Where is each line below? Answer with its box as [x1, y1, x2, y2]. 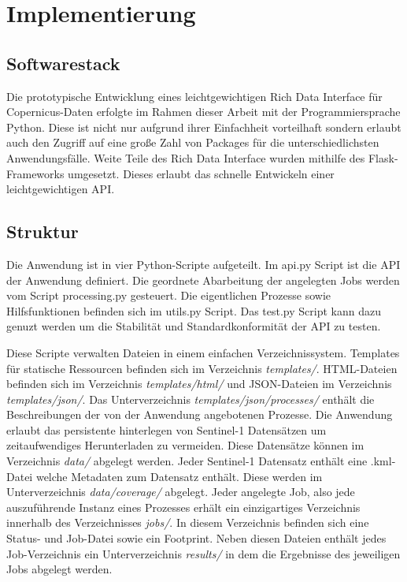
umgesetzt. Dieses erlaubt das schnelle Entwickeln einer [68, 165, 335, 181]
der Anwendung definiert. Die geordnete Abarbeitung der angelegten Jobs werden [6, 271, 400, 288]
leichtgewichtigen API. [6, 181, 115, 197]
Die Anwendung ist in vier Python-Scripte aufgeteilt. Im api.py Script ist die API [6, 256, 401, 272]
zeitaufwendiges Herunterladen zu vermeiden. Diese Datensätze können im [6, 437, 364, 453]
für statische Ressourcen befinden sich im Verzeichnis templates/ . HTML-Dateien [6, 360, 398, 376]
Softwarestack [6, 50, 120, 75]
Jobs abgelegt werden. [6, 561, 113, 577]
